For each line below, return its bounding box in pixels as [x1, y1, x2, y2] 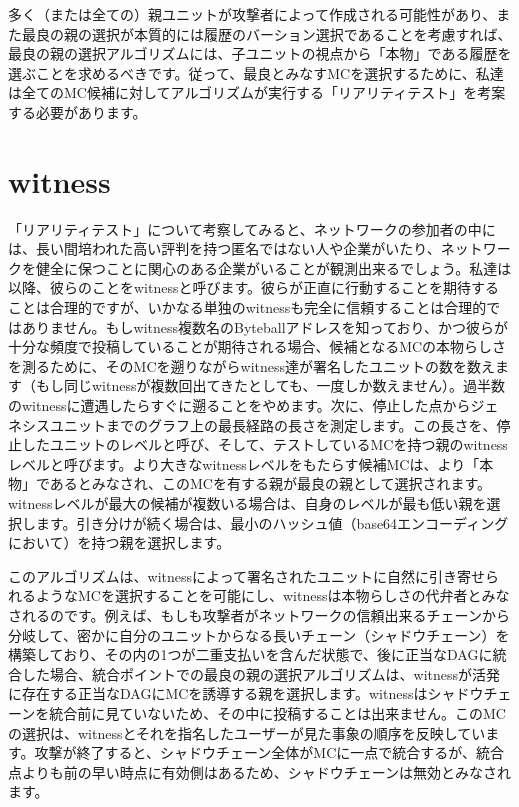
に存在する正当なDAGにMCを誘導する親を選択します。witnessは [8, 683, 428, 704]
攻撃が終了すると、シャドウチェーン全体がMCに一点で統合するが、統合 [34, 742, 505, 763]
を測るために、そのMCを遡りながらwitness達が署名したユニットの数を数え [8, 355, 496, 376]
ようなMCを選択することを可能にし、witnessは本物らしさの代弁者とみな [35, 585, 510, 606]
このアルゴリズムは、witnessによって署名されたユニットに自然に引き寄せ [8, 565, 485, 586]
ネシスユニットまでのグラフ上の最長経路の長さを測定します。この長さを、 [8, 414, 497, 435]
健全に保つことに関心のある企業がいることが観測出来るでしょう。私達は [35, 257, 512, 278]
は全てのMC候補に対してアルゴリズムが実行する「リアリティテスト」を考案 [8, 82, 506, 103]
